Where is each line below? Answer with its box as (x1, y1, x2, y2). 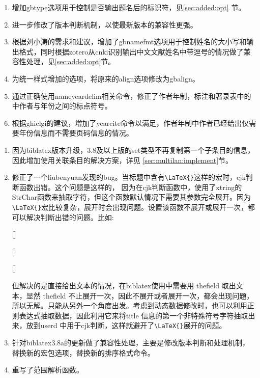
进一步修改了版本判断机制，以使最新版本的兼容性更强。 (12, 19, 197, 30)
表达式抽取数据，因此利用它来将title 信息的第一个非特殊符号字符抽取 (19, 310, 248, 320)
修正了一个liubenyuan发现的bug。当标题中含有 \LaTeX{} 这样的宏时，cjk (12, 172, 246, 182)
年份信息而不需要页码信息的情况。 (19, 127, 133, 138)
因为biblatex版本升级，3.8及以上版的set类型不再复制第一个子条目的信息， (12, 144, 255, 155)
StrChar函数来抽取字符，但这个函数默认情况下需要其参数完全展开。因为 (12, 192, 251, 202)
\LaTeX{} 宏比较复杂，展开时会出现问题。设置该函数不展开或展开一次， (12, 201, 248, 212)
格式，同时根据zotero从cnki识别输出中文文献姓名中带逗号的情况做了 (19, 46, 244, 57)
